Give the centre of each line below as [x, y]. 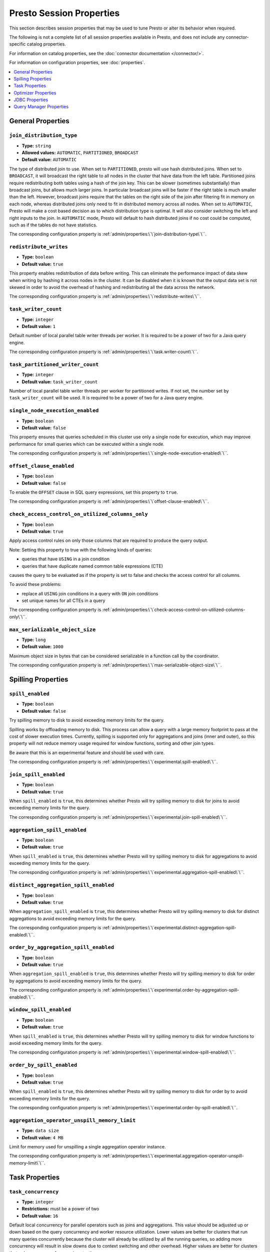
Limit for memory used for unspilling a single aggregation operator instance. [87, 1146]
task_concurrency [34, 1192]
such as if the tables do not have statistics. [53, 225]
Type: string [36, 146]
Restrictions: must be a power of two [60, 1209]
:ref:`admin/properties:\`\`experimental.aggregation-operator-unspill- [173, 1156]
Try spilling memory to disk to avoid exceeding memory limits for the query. [87, 720]
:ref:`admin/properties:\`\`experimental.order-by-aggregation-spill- [171, 990]
